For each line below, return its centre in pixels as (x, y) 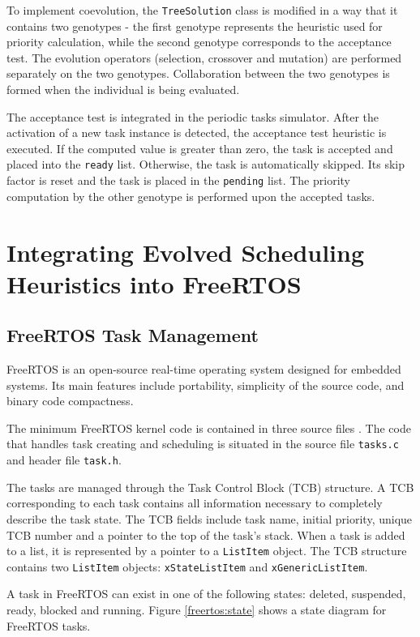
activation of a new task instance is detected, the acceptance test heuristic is (197, 133)
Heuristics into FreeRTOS (154, 283)
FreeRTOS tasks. (49, 625)
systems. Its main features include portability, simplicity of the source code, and (206, 385)
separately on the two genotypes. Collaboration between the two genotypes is (198, 73)
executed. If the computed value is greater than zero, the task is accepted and (200, 148)
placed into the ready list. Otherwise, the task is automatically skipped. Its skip (206, 164)
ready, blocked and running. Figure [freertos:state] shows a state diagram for (197, 610)
